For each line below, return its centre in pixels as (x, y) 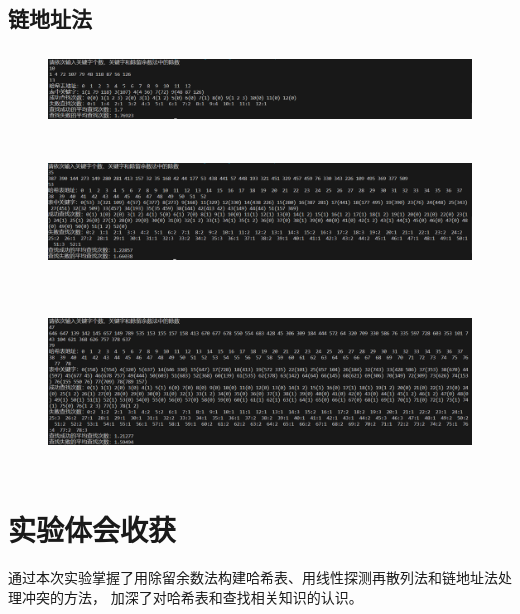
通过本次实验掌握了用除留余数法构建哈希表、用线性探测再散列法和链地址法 (253, 577)
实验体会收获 (92, 529)
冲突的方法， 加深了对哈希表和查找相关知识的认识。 (192, 596)
